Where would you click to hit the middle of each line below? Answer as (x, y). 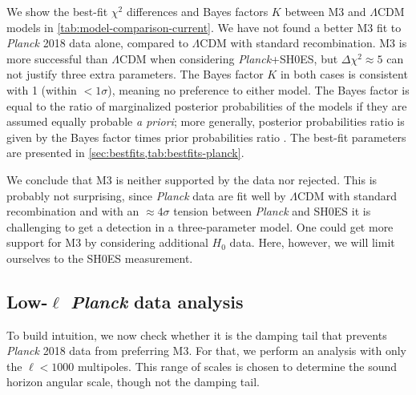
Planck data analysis (157, 301)
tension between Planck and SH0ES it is (272, 211)
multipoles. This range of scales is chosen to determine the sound (238, 366)
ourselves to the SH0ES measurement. (100, 258)
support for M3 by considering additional (107, 242)
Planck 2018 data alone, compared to (97, 43)
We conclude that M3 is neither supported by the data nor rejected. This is (192, 179)
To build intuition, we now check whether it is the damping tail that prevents (197, 335)
